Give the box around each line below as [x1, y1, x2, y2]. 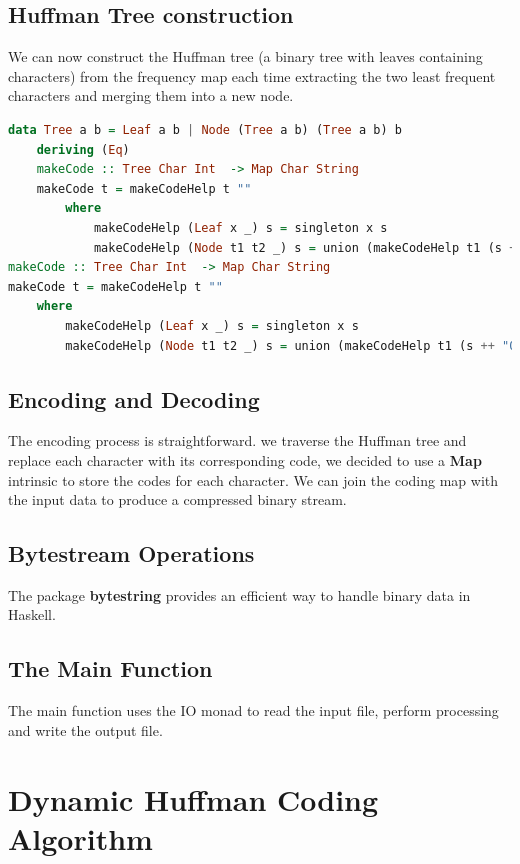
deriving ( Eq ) [36, 142, 130, 157]
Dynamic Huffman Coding [8, 778, 379, 819]
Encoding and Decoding [8, 383, 260, 414]
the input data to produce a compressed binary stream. [8, 489, 347, 510]
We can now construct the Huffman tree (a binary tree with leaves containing [8, 46, 483, 67]
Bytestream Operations [8, 538, 255, 569]
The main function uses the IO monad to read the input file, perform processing [8, 700, 499, 721]
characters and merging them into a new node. [8, 85, 294, 106]
